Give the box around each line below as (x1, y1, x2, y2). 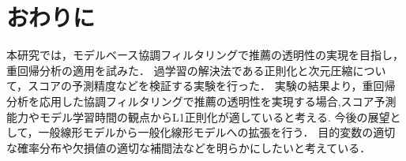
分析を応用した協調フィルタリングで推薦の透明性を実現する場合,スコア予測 (6, 92, 397, 109)
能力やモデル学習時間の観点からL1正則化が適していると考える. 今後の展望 (6, 108, 390, 125)
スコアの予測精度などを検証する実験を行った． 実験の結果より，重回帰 (28, 77, 396, 94)
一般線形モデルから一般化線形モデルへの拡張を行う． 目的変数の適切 (38, 124, 396, 140)
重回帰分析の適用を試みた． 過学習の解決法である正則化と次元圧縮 (6, 62, 353, 78)
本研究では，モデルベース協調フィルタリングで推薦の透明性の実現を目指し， (6, 47, 404, 63)
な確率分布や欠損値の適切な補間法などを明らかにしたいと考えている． (6, 139, 371, 155)
